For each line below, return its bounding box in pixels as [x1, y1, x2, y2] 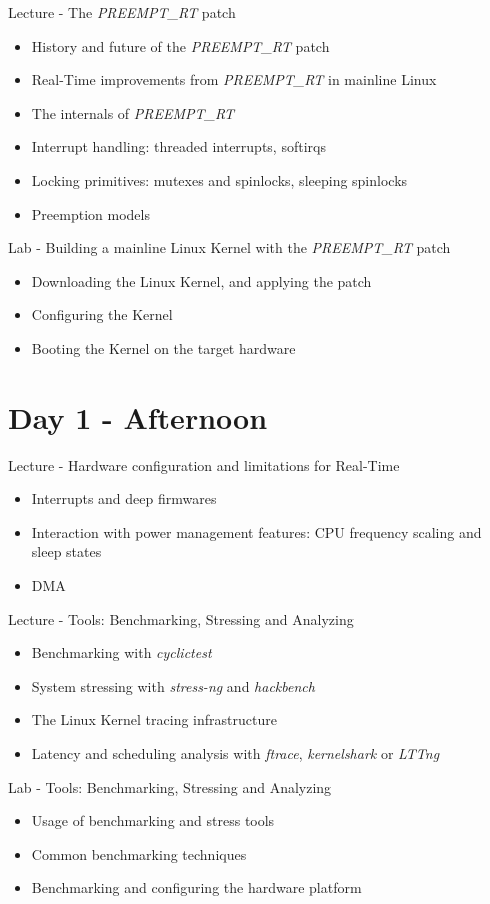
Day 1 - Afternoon [8, 396, 268, 437]
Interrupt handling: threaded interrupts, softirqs [31, 136, 326, 157]
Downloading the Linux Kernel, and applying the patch [31, 270, 372, 291]
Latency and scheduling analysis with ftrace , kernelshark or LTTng [31, 743, 440, 763]
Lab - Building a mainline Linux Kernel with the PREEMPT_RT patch [8, 237, 451, 258]
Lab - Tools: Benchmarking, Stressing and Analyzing [8, 776, 332, 797]
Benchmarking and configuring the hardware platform [31, 877, 362, 898]
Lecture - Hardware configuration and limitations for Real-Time [8, 454, 400, 475]
